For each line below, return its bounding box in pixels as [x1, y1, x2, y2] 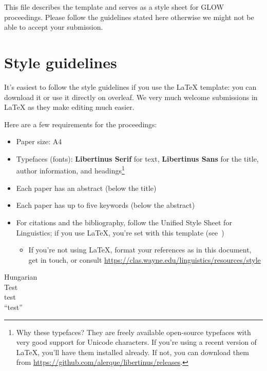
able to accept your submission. [4, 22, 103, 32]
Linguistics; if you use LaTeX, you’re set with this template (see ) [16, 227, 224, 238]
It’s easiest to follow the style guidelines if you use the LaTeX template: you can [4, 81, 257, 92]
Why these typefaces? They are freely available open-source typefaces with [16, 326, 251, 337]
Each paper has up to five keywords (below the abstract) [16, 200, 195, 210]
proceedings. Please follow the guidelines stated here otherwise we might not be [4, 11, 254, 22]
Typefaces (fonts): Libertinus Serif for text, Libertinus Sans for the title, [16, 153, 259, 164]
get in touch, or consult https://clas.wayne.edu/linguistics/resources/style [28, 254, 261, 265]
